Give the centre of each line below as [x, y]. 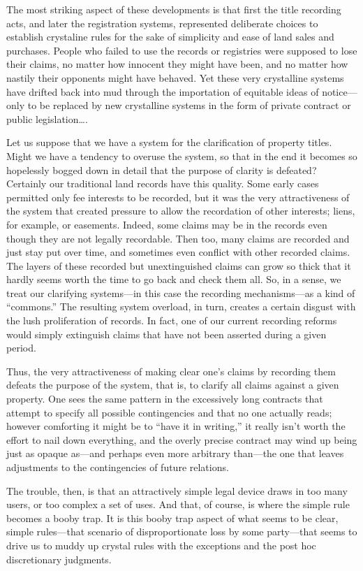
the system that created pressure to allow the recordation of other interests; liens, [181, 211]
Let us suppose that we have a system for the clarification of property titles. [169, 142]
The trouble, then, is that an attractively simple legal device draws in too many [177, 490]
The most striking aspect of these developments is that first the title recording [174, 9]
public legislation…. [47, 118]
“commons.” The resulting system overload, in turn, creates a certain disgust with [181, 306]
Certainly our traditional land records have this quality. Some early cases [163, 183]
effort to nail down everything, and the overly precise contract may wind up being [182, 439]
